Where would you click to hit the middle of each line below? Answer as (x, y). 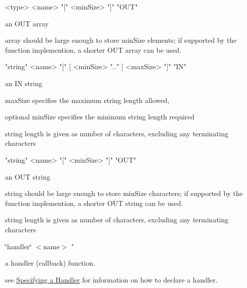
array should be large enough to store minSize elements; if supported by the (121, 40)
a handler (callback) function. (50, 263)
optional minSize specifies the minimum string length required (100, 117)
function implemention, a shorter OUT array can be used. (93, 49)
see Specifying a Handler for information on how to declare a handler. (111, 279)
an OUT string (28, 176)
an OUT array (27, 23)
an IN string (24, 83)
